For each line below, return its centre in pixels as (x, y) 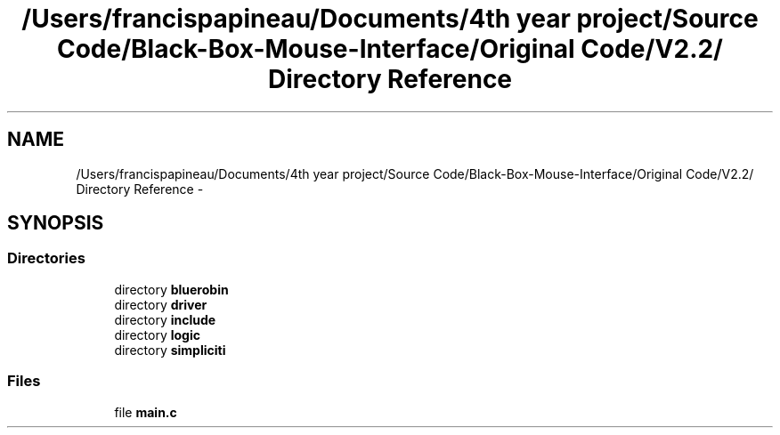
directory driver (161, 304)
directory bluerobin (171, 289)
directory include (165, 319)
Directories (46, 258)
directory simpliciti (170, 350)
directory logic (157, 334)
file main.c (146, 412)
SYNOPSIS (56, 223)
